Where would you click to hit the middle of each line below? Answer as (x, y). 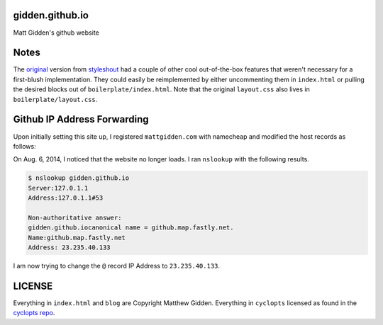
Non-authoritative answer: (75, 217)
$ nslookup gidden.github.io (79, 178)
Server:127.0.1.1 (58, 188)
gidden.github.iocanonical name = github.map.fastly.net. (131, 228)
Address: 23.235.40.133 (70, 247)
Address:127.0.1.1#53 (66, 198)
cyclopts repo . (34, 313)
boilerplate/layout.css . (55, 99)
